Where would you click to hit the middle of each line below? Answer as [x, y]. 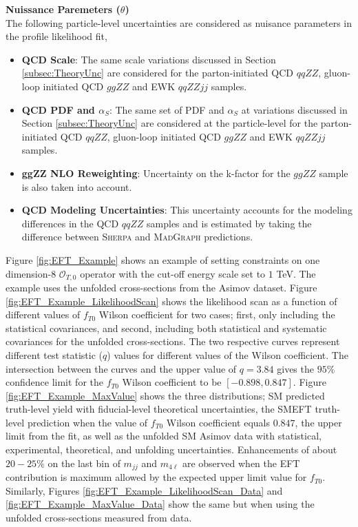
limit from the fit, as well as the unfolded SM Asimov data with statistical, [164, 436]
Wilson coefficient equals [218, 422]
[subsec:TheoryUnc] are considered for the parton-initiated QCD [158, 73]
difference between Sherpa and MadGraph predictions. [137, 237]
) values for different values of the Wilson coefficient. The [228, 354]
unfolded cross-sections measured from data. [99, 517]
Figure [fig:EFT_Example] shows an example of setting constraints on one [163, 259]
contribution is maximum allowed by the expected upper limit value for [156, 477]
